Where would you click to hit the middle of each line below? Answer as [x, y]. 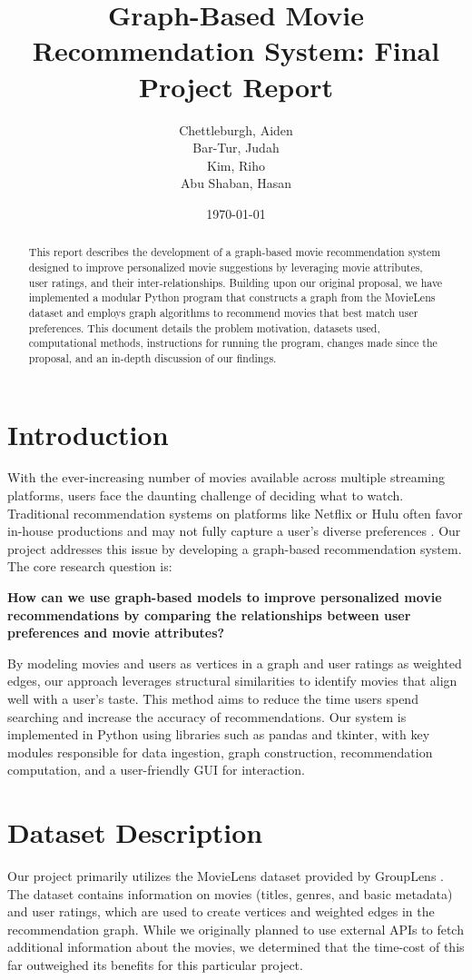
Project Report [236, 86]
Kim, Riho [236, 165]
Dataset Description [135, 832]
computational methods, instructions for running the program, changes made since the [233, 343]
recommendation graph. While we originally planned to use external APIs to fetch [236, 929]
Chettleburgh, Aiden [236, 129]
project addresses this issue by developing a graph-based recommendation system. [235, 548]
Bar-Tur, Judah [236, 148]
